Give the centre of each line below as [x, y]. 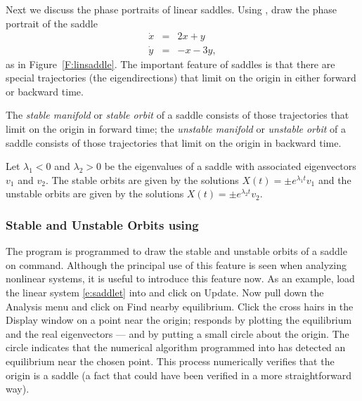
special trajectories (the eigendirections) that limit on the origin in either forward [181, 78]
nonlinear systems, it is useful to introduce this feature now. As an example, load [180, 278]
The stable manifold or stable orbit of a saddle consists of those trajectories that [177, 115]
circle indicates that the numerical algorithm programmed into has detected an [176, 347]
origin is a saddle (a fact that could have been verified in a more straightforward [179, 375]
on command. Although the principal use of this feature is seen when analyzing [176, 264]
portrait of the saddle [52, 23]
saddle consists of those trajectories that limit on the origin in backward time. [174, 142]
